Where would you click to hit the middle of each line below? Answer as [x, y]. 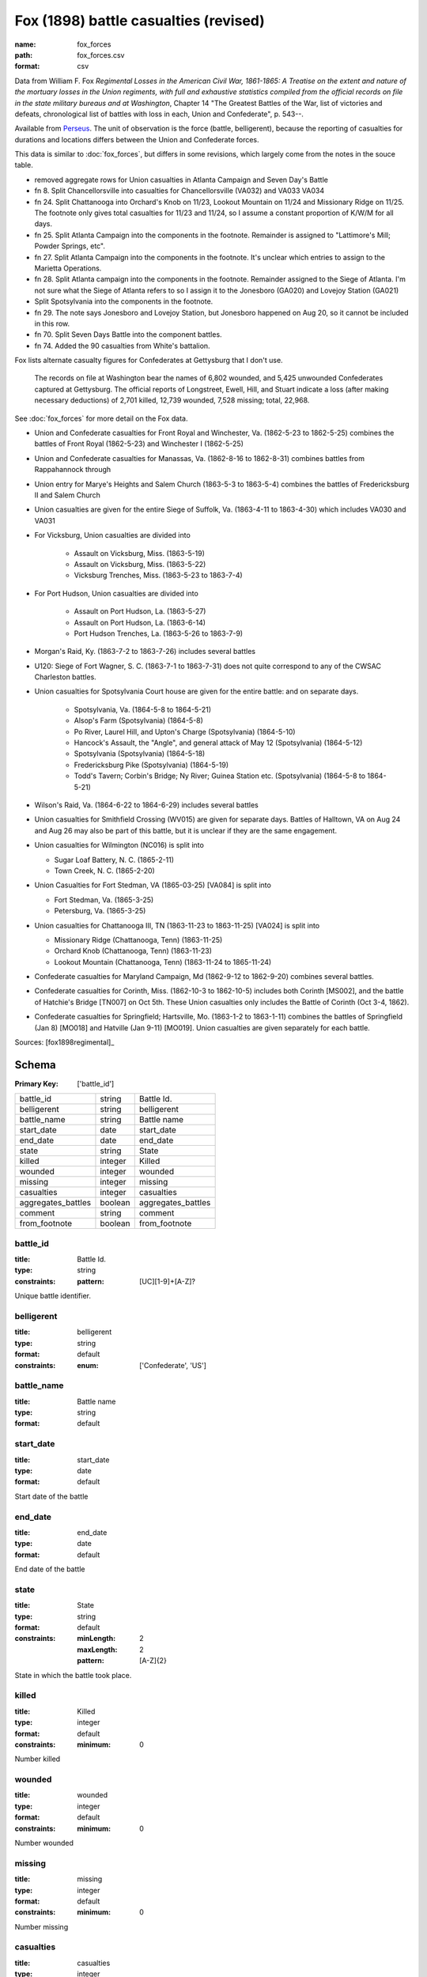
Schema [36, 1065]
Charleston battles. [65, 677]
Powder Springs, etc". [70, 246]
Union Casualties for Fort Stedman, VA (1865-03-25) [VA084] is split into [153, 885]
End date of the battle [50, 1569]
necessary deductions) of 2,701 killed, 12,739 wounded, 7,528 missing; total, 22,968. [172, 400]
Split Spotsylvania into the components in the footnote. [124, 301]
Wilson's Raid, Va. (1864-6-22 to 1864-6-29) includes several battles [146, 805]
